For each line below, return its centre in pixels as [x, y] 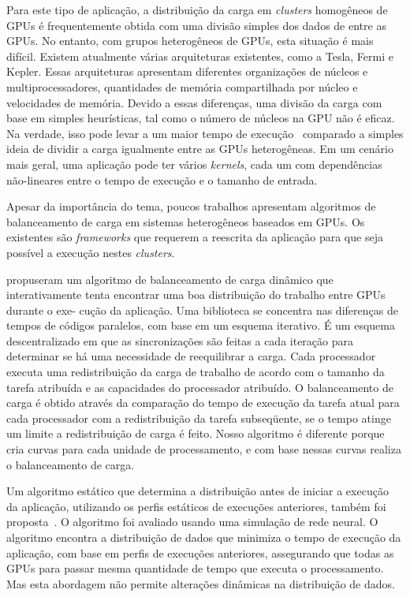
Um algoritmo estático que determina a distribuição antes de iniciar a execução [198, 491]
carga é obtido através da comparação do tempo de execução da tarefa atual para [203, 403]
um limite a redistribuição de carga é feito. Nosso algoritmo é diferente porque [196, 433]
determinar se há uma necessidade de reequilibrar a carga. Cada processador [191, 356]
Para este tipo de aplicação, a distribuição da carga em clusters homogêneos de [197, 9]
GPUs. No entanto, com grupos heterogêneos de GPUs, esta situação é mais [190, 41]
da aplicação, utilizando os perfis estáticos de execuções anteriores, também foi [196, 506]
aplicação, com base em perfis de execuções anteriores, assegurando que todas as [200, 552]
